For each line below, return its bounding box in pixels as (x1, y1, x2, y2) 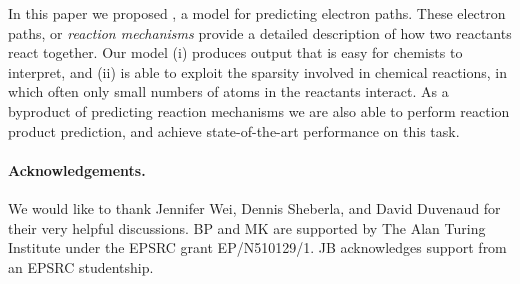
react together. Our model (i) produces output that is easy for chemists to (8, 42, 463, 63)
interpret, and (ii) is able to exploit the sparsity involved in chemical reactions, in (8, 61, 508, 82)
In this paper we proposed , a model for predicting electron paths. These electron (8, 3, 506, 23)
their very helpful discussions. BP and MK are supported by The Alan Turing (8, 217, 486, 238)
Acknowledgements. (8, 159, 146, 180)
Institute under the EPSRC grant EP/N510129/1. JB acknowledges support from (8, 237, 507, 258)
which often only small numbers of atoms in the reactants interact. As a (8, 81, 449, 102)
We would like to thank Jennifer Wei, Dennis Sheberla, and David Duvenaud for (8, 197, 501, 218)
